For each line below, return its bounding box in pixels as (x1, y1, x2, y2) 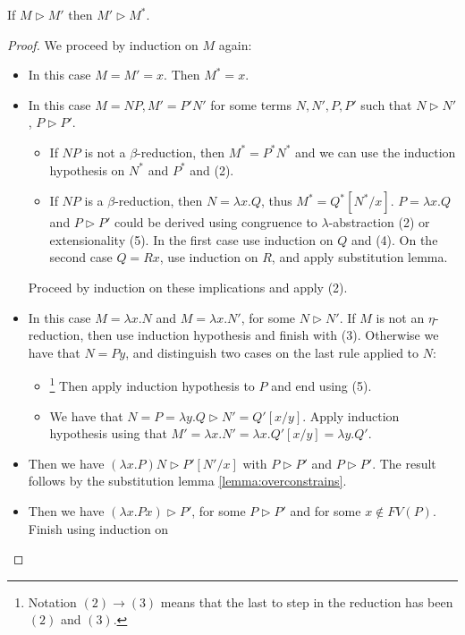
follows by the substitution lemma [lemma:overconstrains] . (28, 471, 347, 490)
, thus (260, 191, 292, 210)
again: (218, 35, 252, 54)
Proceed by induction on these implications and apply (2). (28, 277, 348, 296)
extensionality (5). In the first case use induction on (49, 230, 334, 249)
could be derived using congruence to (114, 213, 317, 232)
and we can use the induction (295, 142, 456, 161)
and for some (290, 501, 361, 520)
